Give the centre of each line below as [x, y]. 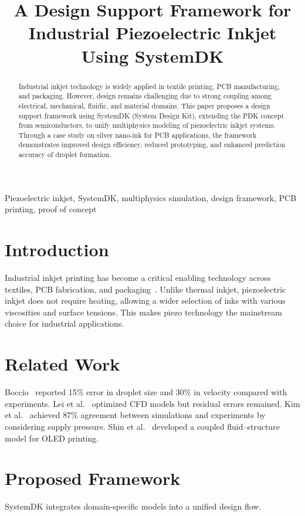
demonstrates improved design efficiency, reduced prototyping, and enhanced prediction [152, 145]
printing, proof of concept [51, 209]
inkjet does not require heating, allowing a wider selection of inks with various [145, 301]
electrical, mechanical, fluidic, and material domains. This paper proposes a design [144, 105]
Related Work [62, 364]
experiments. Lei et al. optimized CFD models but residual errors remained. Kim [152, 403]
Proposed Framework [93, 478]
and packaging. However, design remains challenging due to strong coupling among [145, 96]
